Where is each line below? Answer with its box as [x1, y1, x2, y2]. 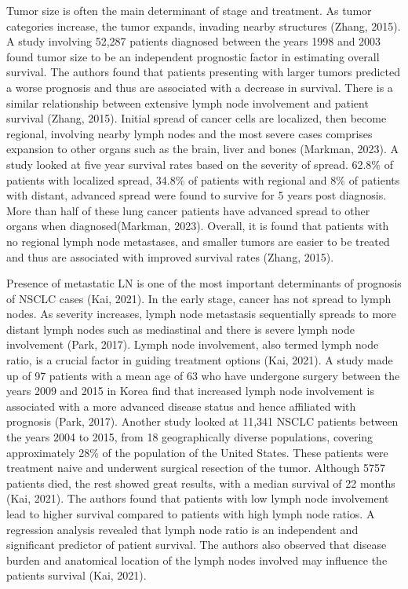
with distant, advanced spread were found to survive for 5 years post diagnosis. [6, 187, 387, 203]
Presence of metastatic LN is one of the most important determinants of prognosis [6, 275, 402, 291]
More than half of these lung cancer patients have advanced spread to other [6, 202, 370, 218]
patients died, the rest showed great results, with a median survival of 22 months [6, 474, 395, 491]
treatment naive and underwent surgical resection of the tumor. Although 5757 [6, 459, 385, 476]
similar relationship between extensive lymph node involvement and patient [6, 94, 369, 111]
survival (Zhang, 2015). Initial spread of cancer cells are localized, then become [6, 110, 387, 126]
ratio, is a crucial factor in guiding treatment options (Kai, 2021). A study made [6, 352, 393, 368]
